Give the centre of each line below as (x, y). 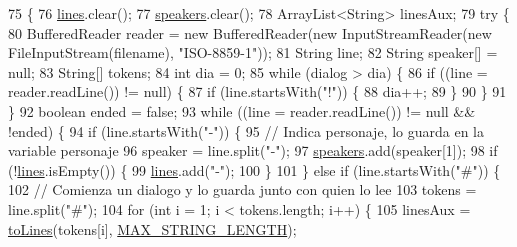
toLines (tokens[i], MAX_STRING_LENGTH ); (152, 228)
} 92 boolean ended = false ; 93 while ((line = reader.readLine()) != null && (242, 110)
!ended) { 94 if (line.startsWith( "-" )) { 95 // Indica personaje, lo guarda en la (246, 130)
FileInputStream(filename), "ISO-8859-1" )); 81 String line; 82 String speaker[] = (253, 52)
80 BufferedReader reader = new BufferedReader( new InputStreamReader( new (250, 32)
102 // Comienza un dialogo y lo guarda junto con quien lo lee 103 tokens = (242, 189)
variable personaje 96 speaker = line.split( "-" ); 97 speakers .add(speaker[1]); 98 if (253, 150)
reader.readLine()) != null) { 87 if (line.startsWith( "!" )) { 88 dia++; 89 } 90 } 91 (257, 91)
